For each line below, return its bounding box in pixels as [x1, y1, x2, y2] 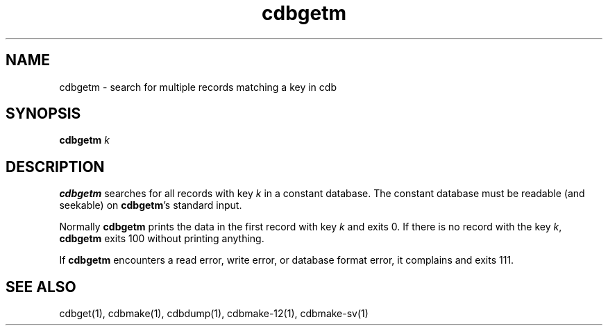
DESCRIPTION [6, 158, 105, 176]
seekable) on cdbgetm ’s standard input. [59, 199, 242, 212]
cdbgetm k [59, 134, 110, 146]
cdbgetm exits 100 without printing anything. [59, 232, 264, 245]
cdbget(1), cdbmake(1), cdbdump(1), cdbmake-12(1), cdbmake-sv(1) [59, 307, 369, 320]
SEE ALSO [6, 278, 76, 296]
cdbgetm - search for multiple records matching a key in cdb [59, 80, 337, 93]
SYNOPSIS [6, 105, 81, 123]
